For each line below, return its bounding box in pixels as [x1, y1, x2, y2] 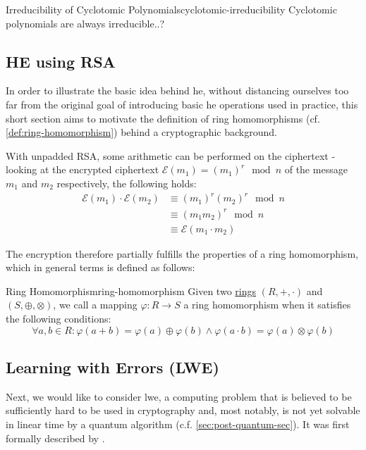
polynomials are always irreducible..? [6, 15, 165, 30]
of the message [284, 162, 348, 177]
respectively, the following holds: [56, 175, 197, 190]
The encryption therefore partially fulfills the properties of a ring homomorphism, [6, 246, 358, 261]
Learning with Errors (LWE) [6, 356, 219, 377]
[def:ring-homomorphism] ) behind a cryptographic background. [6, 125, 277, 139]
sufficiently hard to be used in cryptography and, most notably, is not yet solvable [6, 403, 360, 418]
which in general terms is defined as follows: [6, 260, 195, 275]
